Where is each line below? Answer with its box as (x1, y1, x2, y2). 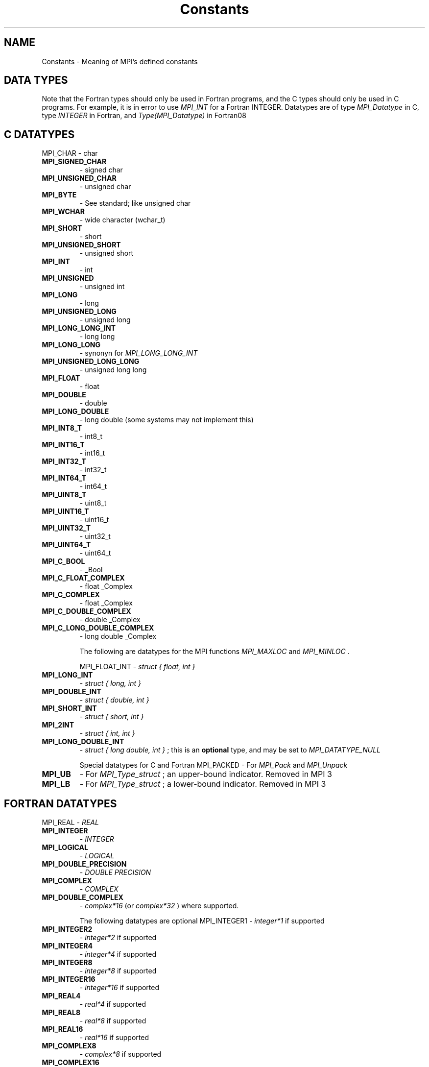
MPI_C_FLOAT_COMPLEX (42, 574, 125, 582)
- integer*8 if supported (79, 967, 157, 975)
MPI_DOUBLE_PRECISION (42, 860, 127, 869)
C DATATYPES (4, 128, 75, 141)
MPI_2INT (42, 721, 74, 729)
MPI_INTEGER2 (42, 925, 93, 934)
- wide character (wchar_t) (79, 216, 166, 224)
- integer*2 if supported (79, 933, 157, 942)
